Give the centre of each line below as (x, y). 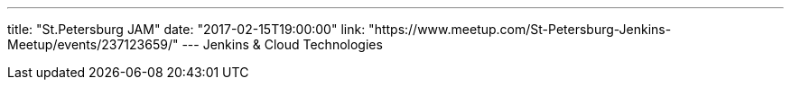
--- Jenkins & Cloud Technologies (282, 44)
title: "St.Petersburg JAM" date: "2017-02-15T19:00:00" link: (186, 29)
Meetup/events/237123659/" (93, 44)
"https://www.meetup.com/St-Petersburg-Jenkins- (520, 29)
